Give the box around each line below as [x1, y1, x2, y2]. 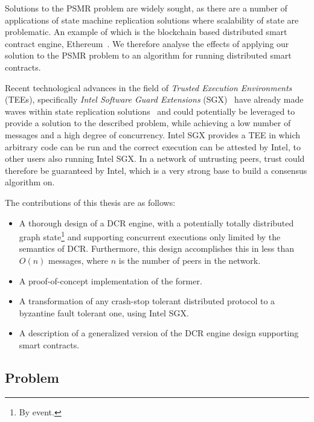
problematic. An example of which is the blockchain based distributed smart [5, 25, 287, 38]
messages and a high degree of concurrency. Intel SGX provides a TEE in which [5, 128, 300, 141]
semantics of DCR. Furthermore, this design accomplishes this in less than [19, 242, 294, 255]
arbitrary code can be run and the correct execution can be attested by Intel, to [5, 140, 301, 153]
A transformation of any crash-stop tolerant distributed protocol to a [19, 295, 275, 307]
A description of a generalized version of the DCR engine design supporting [19, 327, 299, 339]
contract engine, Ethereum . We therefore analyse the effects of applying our [5, 37, 289, 50]
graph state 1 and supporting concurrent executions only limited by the [19, 229, 281, 243]
